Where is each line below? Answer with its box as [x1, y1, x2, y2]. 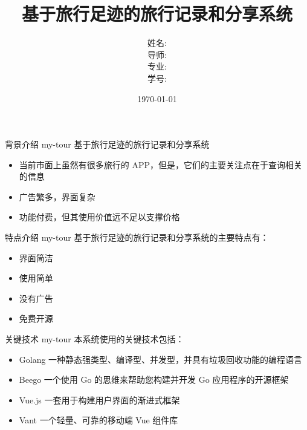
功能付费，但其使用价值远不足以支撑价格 [19, 210, 180, 223]
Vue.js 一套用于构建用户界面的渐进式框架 [19, 393, 180, 406]
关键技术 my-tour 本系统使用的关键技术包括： [5, 333, 184, 345]
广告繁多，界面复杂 [19, 190, 95, 203]
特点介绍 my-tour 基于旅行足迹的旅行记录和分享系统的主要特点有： [5, 231, 269, 244]
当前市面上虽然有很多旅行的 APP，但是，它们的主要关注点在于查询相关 [19, 158, 303, 171]
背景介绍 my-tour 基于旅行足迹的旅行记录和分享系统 [5, 138, 210, 151]
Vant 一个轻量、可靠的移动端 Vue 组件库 [19, 414, 178, 426]
